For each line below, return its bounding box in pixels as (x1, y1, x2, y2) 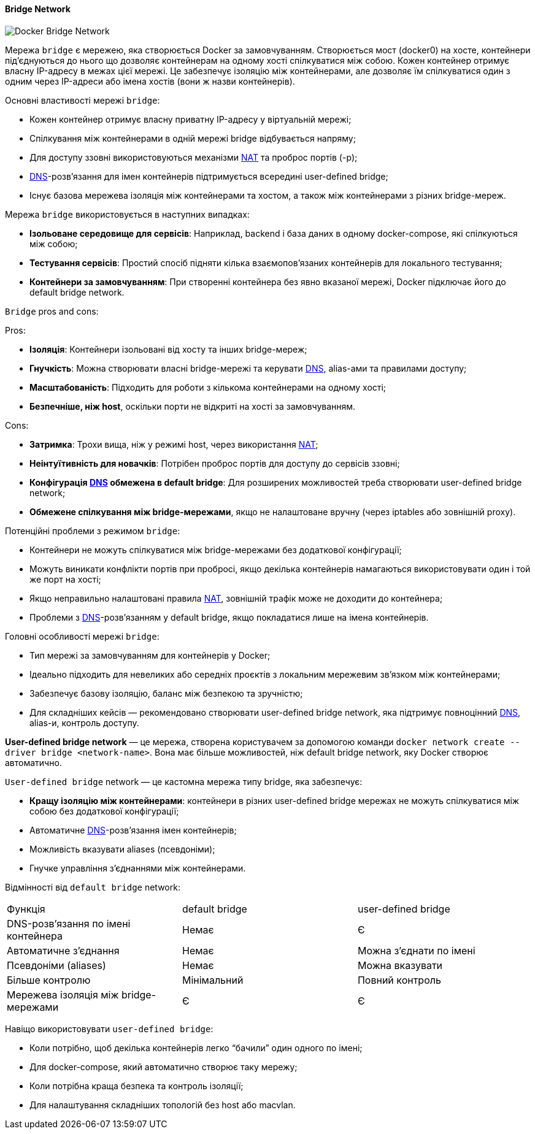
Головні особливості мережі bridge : (5, 630, 160, 642)
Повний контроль (357, 973, 441, 986)
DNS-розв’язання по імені (7, 917, 131, 930)
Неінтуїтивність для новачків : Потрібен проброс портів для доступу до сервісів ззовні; (29, 458, 400, 469)
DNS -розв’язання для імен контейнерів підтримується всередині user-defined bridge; (29, 170, 388, 182)
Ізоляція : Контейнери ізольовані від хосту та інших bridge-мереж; (29, 343, 307, 354)
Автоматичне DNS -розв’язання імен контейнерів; (29, 824, 237, 835)
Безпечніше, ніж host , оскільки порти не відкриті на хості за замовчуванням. (29, 400, 356, 412)
